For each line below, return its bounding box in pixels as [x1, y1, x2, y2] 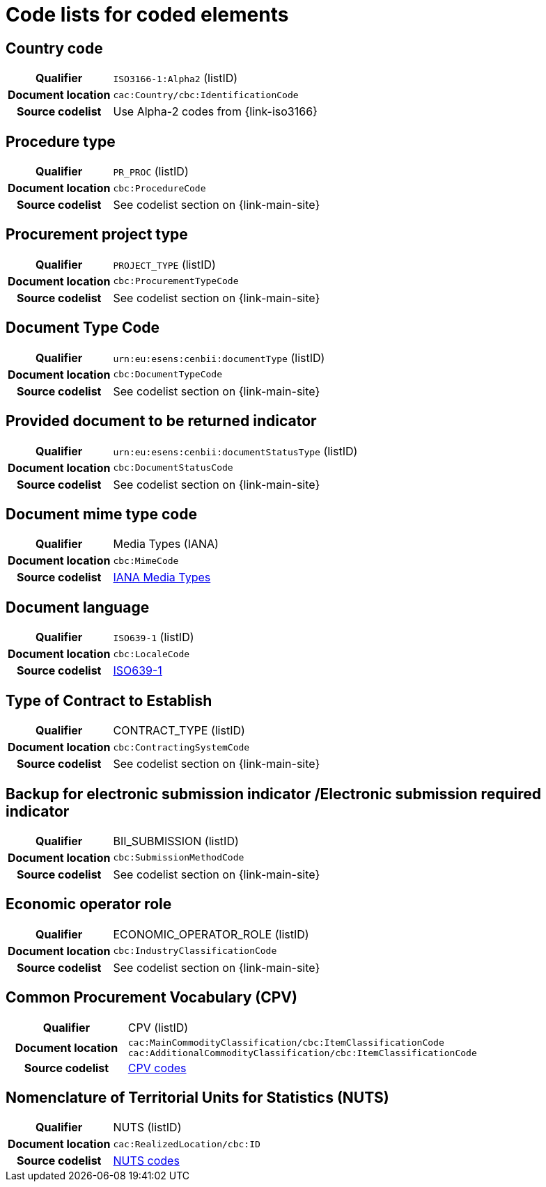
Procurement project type [6, 226, 188, 244]
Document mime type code [6, 505, 197, 523]
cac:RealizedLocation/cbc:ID [113, 1138, 260, 1149]
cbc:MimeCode [113, 555, 179, 566]
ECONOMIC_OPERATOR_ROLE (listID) [113, 927, 309, 941]
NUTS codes [113, 1154, 180, 1168]
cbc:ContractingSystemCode [113, 741, 250, 753]
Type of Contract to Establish [6, 691, 212, 709]
